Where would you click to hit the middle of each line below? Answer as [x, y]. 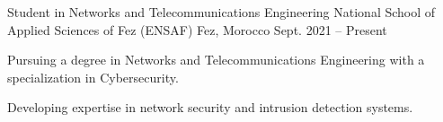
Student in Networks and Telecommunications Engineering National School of [221, 12]
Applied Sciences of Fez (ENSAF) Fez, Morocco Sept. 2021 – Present [197, 29]
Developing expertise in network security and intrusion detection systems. [210, 107]
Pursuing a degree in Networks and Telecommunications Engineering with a [216, 60]
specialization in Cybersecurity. [93, 77]
